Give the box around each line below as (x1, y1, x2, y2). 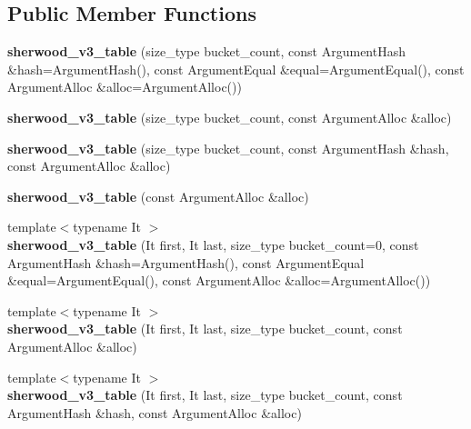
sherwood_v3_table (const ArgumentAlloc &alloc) (7, 186, 309, 205)
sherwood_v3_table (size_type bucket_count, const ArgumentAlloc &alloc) (7, 107, 452, 126)
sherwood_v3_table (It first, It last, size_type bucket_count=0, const (7, 234, 419, 254)
